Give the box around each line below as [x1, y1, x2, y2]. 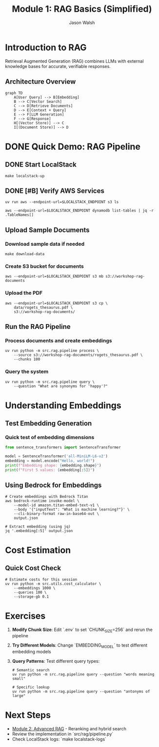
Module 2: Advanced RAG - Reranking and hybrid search [12, 726, 127, 732]
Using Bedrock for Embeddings [5, 481, 102, 490]
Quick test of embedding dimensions [5, 434, 95, 441]
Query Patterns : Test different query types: [12, 658, 100, 664]
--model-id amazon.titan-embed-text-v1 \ [14, 503, 99, 508]
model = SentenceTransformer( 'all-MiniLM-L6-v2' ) [5, 454, 108, 459]
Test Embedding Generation [5, 420, 92, 428]
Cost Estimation [5, 544, 71, 556]
